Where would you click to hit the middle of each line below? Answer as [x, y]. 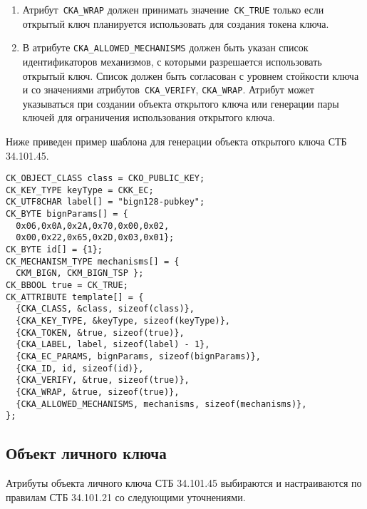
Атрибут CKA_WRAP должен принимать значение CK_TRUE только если [173, 9]
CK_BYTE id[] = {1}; [55, 250]
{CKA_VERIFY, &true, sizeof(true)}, [103, 380]
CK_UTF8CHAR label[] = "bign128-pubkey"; [105, 202]
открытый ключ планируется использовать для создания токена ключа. [176, 23]
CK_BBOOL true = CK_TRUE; [67, 286]
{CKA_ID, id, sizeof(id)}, [80, 368]
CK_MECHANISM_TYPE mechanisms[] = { [93, 261]
